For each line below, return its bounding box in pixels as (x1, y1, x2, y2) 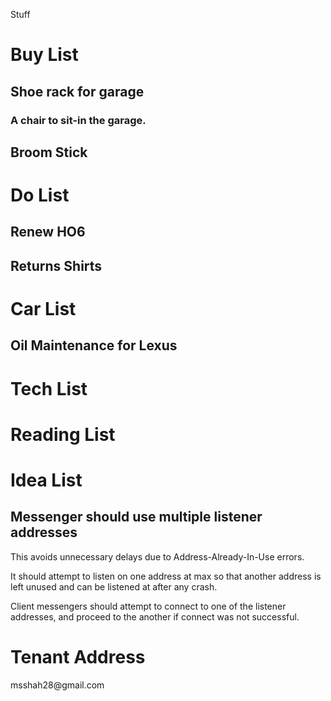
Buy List (10, 44, 79, 66)
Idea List (10, 469, 83, 491)
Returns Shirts (10, 257, 103, 274)
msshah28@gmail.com (10, 679, 105, 691)
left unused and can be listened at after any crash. (10, 580, 218, 593)
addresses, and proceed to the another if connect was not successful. (10, 610, 300, 623)
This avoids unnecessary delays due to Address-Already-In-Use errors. (10, 550, 305, 563)
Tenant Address (10, 646, 146, 668)
